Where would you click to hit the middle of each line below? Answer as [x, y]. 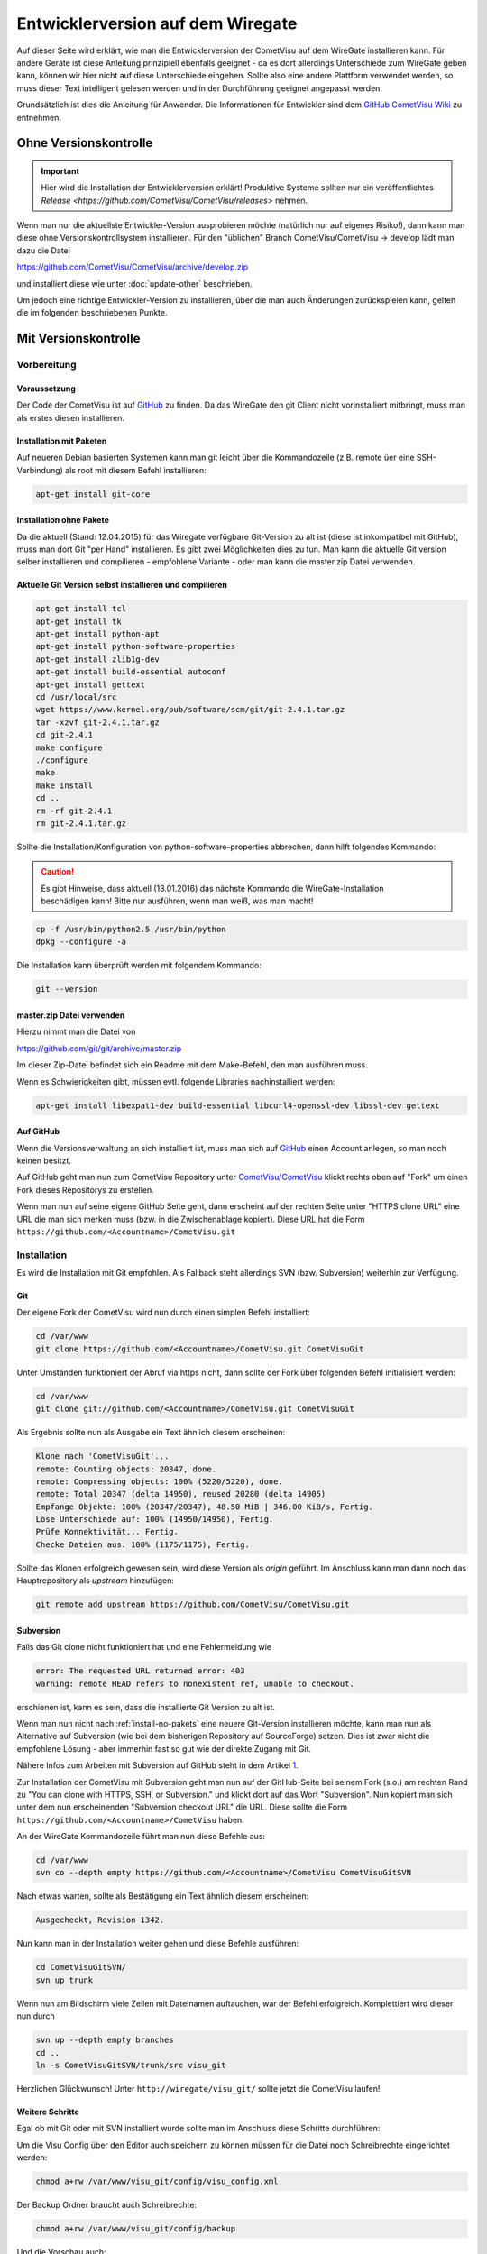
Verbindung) [40, 470]
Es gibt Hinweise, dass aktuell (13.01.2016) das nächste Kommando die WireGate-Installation [212, 888]
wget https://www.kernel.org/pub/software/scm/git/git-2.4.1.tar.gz [190, 710]
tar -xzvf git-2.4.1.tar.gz [97, 722]
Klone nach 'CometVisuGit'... [102, 1457]
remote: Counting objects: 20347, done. [126, 1469]
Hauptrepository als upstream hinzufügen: [96, 1581]
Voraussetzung [46, 389]
